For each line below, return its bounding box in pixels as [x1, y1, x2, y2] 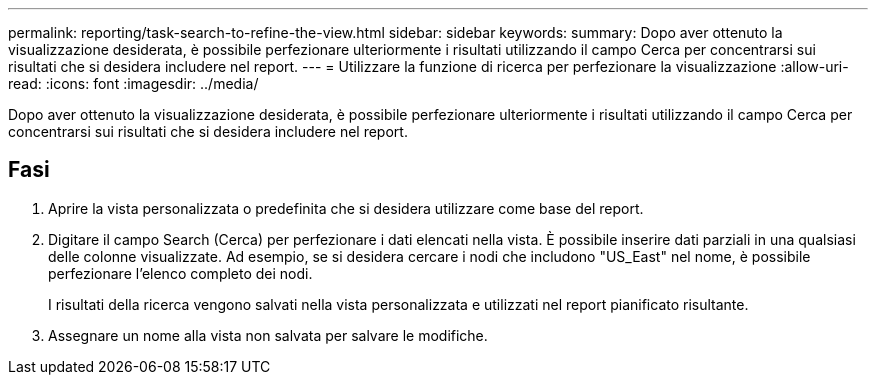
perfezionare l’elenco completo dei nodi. [48, 264, 313, 282]
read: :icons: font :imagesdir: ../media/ [8, 75, 259, 92]
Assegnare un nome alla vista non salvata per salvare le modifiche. [48, 326, 488, 344]
